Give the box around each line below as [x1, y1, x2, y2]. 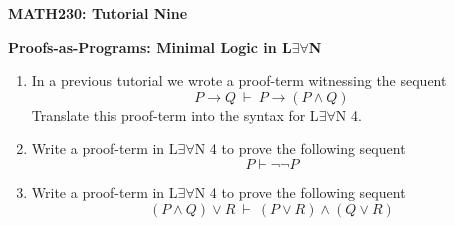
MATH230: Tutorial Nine [8, 3, 188, 23]
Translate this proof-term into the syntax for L [31, 104, 319, 125]
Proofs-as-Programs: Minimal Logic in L [8, 36, 292, 57]
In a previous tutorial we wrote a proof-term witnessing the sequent [31, 70, 447, 91]
